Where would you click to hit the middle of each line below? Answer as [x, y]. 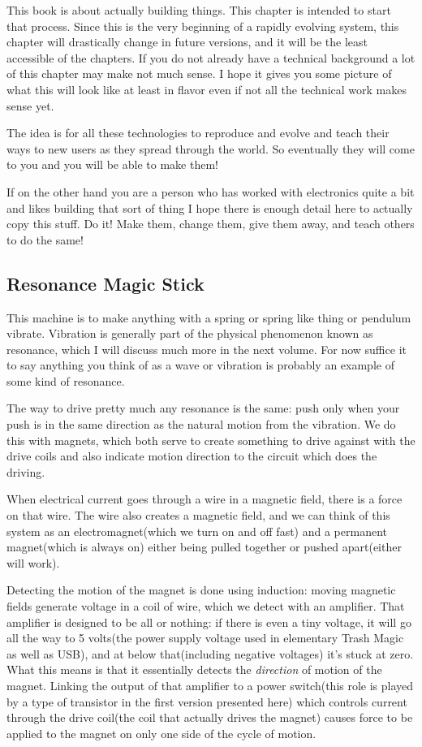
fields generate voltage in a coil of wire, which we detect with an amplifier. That [206, 606]
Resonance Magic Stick [105, 283]
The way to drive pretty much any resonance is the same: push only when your [203, 408]
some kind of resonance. [66, 380]
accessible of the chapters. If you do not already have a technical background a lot [211, 57]
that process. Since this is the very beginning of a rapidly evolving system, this [203, 26]
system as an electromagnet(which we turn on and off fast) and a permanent [197, 531]
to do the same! [45, 239]
